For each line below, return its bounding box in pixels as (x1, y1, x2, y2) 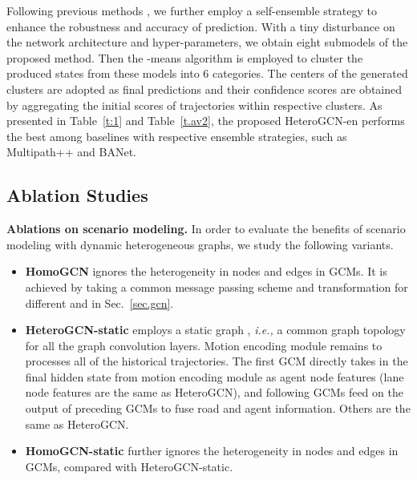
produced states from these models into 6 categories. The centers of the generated (6, 65, 408, 82)
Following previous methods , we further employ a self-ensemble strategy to (6, 2, 377, 18)
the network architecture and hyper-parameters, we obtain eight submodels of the (6, 34, 408, 50)
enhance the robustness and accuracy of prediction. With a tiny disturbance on (6, 18, 395, 34)
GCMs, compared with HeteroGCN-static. (25, 458, 233, 474)
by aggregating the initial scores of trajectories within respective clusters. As (6, 96, 383, 113)
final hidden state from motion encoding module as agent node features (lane (25, 368, 404, 385)
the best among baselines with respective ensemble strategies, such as (6, 127, 347, 144)
